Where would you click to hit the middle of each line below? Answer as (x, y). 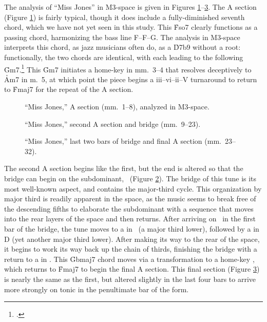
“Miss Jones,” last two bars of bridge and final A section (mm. (123, 141)
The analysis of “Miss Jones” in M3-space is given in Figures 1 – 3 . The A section (130, 7)
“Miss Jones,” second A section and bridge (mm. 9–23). (113, 124)
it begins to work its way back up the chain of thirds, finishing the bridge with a (131, 249)
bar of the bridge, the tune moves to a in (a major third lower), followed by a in (132, 228)
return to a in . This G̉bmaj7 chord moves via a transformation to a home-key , (129, 259)
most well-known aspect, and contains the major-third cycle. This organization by (133, 188)
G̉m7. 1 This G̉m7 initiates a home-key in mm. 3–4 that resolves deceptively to (128, 68)
